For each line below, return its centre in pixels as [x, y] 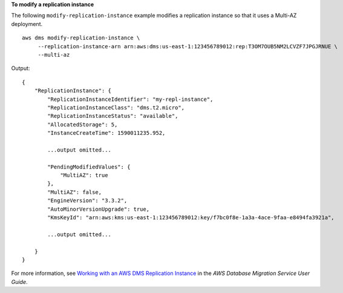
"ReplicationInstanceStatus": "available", [113, 116]
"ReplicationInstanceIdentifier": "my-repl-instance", [130, 99]
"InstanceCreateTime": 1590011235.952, [106, 133]
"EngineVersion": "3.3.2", [87, 201]
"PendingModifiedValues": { [89, 167]
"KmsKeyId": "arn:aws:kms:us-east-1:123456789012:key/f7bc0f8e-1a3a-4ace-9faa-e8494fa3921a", [191, 217]
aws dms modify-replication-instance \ [81, 38]
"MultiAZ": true [84, 175]
